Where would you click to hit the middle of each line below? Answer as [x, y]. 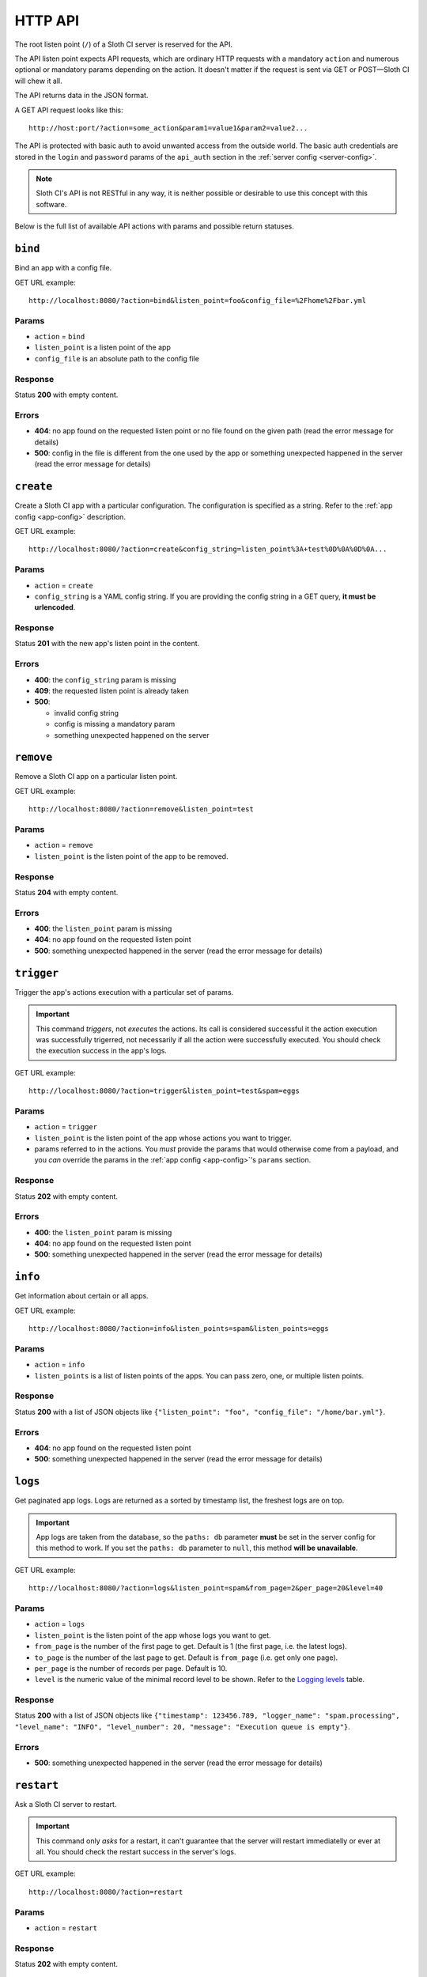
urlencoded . [55, 607]
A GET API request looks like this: [69, 110]
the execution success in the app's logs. [102, 1051]
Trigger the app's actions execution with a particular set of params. [124, 992]
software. [51, 204]
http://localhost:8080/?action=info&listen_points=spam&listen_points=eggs [179, 1329]
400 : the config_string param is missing [106, 679]
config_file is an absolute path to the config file [117, 358]
